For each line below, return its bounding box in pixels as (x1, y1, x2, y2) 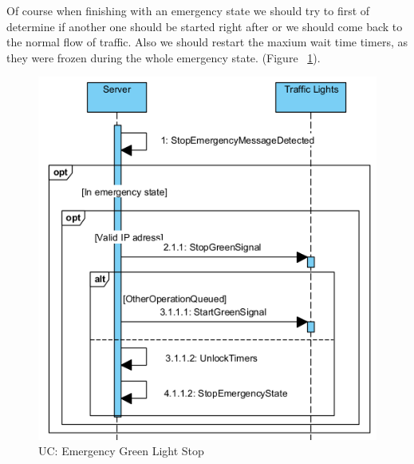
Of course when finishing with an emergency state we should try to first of (6, 2, 370, 18)
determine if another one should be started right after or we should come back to (6, 18, 403, 34)
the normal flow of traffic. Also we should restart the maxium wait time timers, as (6, 34, 408, 50)
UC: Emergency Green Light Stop (38, 442, 204, 459)
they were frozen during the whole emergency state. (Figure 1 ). (6, 49, 321, 65)
